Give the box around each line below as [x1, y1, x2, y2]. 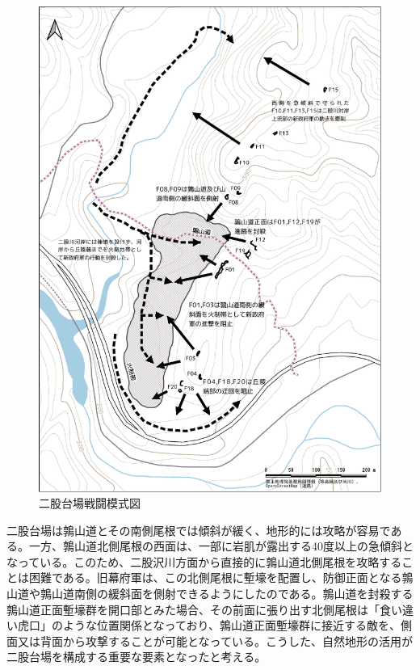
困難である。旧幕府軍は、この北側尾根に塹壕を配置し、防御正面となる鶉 [28, 569, 414, 586]
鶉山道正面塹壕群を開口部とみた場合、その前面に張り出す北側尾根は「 [6, 600, 380, 617]
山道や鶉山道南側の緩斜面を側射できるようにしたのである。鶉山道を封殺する [6, 585, 414, 602]
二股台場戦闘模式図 [39, 495, 141, 512]
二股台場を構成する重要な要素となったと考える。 [6, 648, 267, 665]
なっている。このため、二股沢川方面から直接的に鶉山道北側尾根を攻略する [6, 553, 402, 570]
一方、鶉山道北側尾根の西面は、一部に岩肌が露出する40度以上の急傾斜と [28, 537, 414, 554]
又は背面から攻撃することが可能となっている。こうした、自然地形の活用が [17, 632, 413, 649]
